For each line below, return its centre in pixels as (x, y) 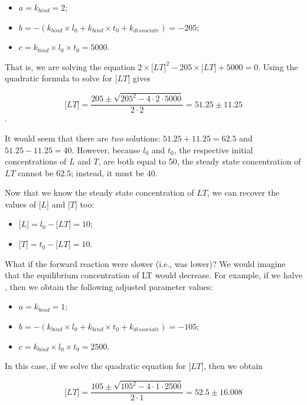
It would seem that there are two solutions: (83, 138)
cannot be (36, 172)
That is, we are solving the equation (70, 66)
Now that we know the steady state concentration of (99, 192)
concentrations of (36, 161)
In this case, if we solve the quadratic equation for (95, 366)
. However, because (106, 149)
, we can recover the (244, 192)
